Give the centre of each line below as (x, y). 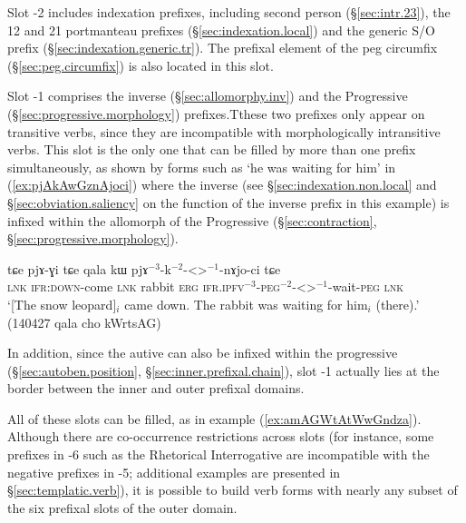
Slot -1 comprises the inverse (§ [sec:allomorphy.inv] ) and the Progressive (208, 96)
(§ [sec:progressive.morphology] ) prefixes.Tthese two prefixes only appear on (216, 113)
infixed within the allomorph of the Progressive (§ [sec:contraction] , (192, 220)
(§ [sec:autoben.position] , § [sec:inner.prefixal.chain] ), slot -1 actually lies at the (223, 370)
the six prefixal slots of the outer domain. (122, 507)
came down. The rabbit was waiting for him (246, 304)
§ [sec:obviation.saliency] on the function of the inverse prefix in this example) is (228, 202)
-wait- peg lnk (366, 286)
